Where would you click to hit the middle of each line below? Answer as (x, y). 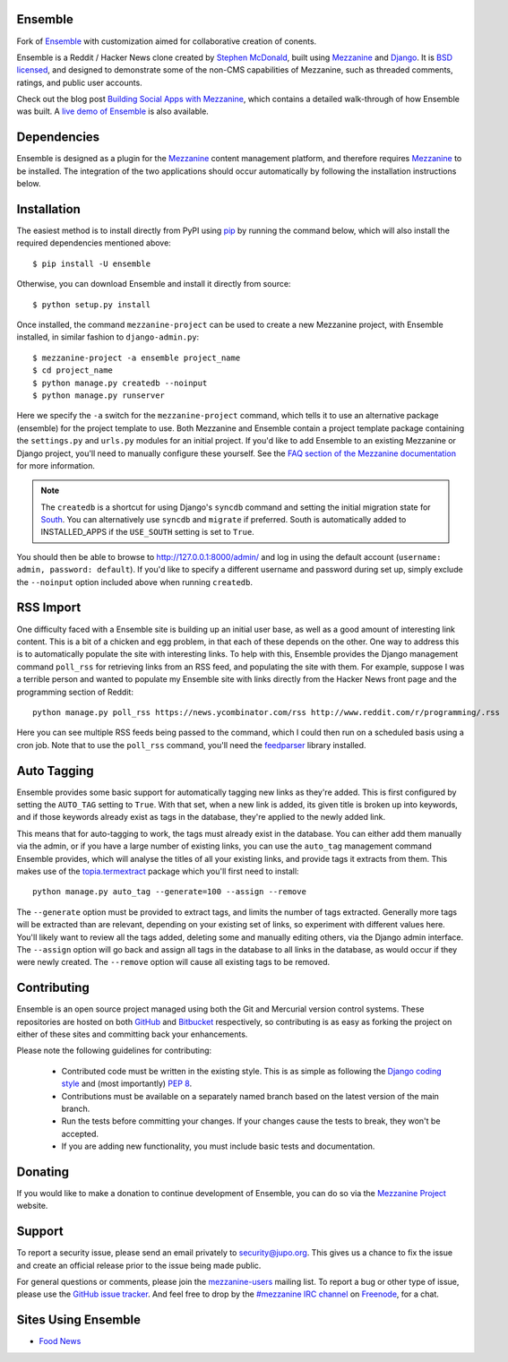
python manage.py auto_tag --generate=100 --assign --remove (169, 892)
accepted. (80, 1134)
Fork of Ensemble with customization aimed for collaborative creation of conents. (167, 41)
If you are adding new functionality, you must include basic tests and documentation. (218, 1146)
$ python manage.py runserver (99, 395)
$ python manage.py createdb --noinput (120, 383)
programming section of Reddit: (75, 692)
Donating (43, 1172)
